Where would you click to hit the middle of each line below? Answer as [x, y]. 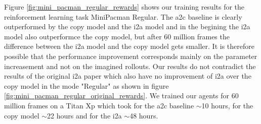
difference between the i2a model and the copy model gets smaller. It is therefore [129, 46]
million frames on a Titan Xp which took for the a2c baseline [99, 105]
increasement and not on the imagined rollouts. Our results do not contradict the [130, 66]
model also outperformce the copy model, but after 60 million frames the [117, 36]
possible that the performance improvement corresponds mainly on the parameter [131, 56]
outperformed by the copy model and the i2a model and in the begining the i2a [127, 26]
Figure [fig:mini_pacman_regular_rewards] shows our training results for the [124, 7]
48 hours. [144, 115]
